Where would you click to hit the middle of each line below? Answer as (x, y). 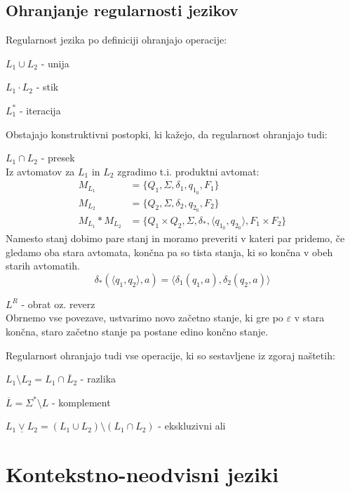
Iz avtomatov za (40, 171)
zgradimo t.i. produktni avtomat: (188, 171)
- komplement (81, 402)
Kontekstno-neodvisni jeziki (142, 474)
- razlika (98, 379)
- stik (47, 87)
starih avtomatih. (43, 266)
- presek (58, 158)
